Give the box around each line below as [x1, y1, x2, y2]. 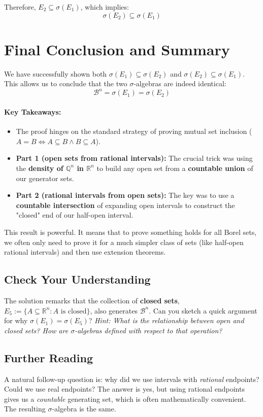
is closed [60, 307, 87, 315]
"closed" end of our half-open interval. [16, 210, 134, 220]
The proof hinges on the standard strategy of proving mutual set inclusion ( [16, 126, 252, 136]
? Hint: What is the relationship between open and [88, 315, 244, 326]
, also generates [90, 305, 138, 316]
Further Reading [4, 350, 93, 365]
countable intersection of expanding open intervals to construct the [16, 199, 235, 210]
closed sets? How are [4, 325, 69, 335]
